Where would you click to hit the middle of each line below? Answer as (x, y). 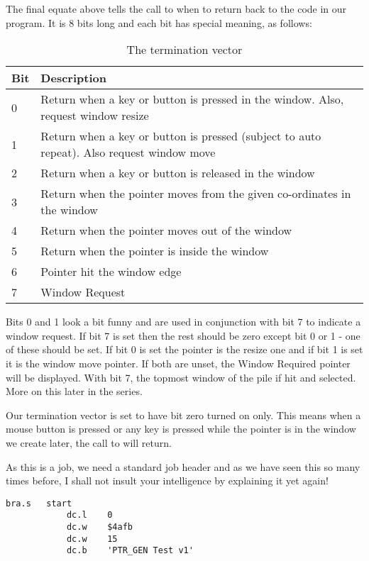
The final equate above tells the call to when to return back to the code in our (176, 9)
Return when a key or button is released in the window (178, 173)
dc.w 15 (92, 539)
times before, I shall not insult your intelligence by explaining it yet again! (167, 481)
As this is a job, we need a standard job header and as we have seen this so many (183, 466)
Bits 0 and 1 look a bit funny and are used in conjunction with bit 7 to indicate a (183, 322)
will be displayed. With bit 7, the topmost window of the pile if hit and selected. (181, 377)
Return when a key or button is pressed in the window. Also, (192, 99)
